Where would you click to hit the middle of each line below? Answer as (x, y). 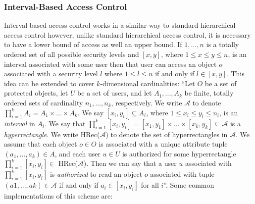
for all (150, 185)
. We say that (65, 123)
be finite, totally (209, 93)
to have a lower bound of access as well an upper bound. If (93, 44)
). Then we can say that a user (130, 163)
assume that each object (41, 144)
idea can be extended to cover (49, 83)
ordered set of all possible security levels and (72, 54)
